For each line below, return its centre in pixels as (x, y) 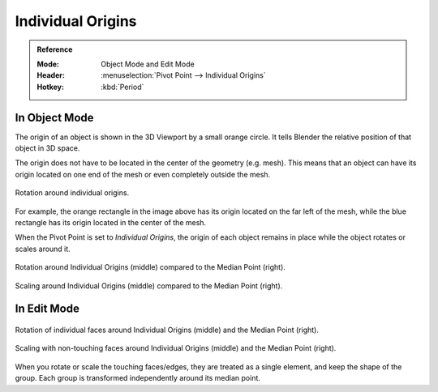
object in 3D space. (47, 148)
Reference (55, 49)
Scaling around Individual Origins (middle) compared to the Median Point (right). (149, 285)
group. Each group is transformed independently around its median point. (138, 378)
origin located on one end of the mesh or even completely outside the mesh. (143, 174)
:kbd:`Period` (122, 87)
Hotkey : (51, 87)
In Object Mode (54, 117)
